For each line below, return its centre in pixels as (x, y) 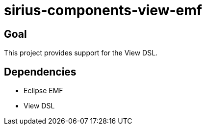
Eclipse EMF (43, 91)
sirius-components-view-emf (103, 10)
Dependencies (40, 72)
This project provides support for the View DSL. (81, 53)
